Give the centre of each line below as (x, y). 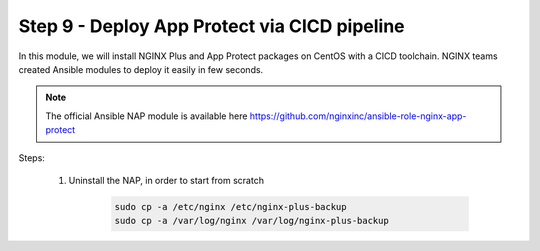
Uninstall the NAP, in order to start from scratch (166, 180)
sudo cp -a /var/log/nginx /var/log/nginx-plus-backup (251, 221)
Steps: (31, 157)
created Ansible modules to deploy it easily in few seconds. (141, 69)
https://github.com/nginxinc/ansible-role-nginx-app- (358, 116)
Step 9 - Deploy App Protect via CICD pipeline (211, 26)
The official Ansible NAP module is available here (146, 116)
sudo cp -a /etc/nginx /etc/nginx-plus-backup (230, 206)
